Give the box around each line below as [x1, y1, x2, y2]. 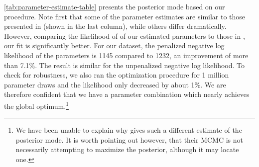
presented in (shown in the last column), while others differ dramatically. [4, 21, 227, 31]
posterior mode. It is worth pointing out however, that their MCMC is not [15, 134, 244, 145]
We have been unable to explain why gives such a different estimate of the [15, 125, 242, 135]
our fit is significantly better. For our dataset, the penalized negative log [4, 40, 225, 51]
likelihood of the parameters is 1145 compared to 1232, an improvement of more [4, 50, 249, 60]
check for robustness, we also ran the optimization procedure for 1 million [4, 70, 229, 80]
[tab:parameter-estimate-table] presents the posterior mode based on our [4, 1, 225, 11]
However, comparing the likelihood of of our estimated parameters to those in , [4, 30, 245, 41]
